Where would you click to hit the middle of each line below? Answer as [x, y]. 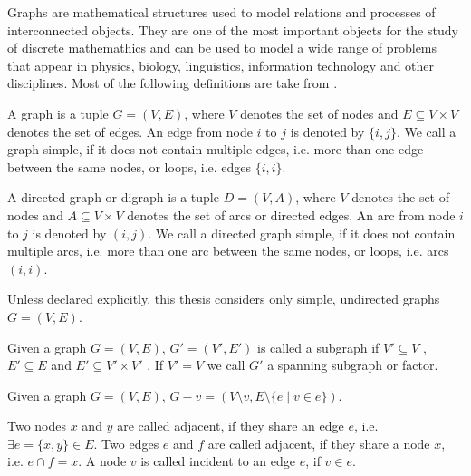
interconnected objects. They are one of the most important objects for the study [233, 29]
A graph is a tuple [58, 113]
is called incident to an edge [218, 461]
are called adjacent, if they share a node [319, 443]
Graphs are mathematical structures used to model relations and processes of [221, 12]
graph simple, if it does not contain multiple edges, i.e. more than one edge [216, 149]
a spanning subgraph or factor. [353, 365]
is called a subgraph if [318, 347]
